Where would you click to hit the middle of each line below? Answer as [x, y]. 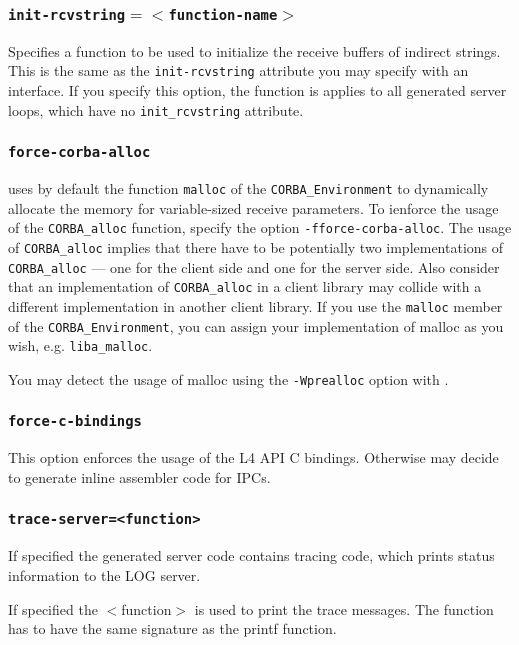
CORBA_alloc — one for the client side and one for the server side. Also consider [254, 266]
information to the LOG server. [104, 574]
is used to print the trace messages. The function [344, 608]
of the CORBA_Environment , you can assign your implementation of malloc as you [256, 325]
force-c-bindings [75, 421]
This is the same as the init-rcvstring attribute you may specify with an [238, 70]
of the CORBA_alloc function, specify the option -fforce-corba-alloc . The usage [260, 227]
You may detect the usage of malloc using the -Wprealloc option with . [228, 378]
